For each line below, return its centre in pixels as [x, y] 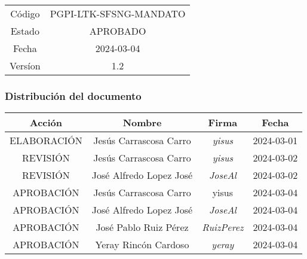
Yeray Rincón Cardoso [142, 245]
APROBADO [118, 31]
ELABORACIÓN [46, 141]
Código [25, 13]
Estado [25, 31]
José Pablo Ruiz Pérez [142, 227]
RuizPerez [223, 227]
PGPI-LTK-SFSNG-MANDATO [118, 13]
